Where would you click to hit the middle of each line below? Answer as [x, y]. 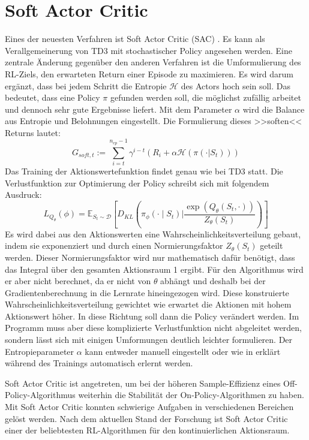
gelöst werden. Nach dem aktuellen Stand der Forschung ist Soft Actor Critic [146, 418]
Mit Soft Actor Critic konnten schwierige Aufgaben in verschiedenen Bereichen [149, 407]
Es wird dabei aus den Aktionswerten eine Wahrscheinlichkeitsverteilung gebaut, [153, 233]
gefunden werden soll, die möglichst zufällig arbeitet [205, 97]
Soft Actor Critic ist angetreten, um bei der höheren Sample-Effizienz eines [143, 383]
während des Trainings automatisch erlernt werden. [99, 363]
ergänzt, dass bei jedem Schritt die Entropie [86, 85]
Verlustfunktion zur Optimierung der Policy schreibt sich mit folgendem [137, 183]
